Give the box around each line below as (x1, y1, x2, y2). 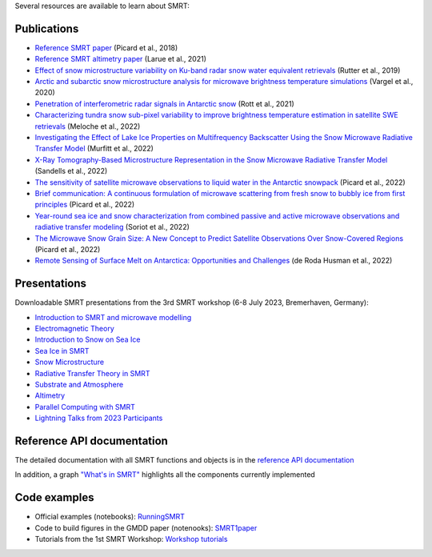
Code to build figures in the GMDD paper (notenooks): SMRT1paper (34, 523, 258, 532)
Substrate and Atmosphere (34, 379, 124, 389)
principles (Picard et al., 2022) (34, 200, 135, 210)
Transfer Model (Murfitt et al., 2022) (34, 144, 154, 154)
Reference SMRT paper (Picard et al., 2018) (34, 42, 178, 52)
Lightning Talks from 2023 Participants (34, 413, 163, 423)
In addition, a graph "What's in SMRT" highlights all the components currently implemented (14, 470, 315, 479)
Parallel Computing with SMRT (34, 402, 136, 411)
